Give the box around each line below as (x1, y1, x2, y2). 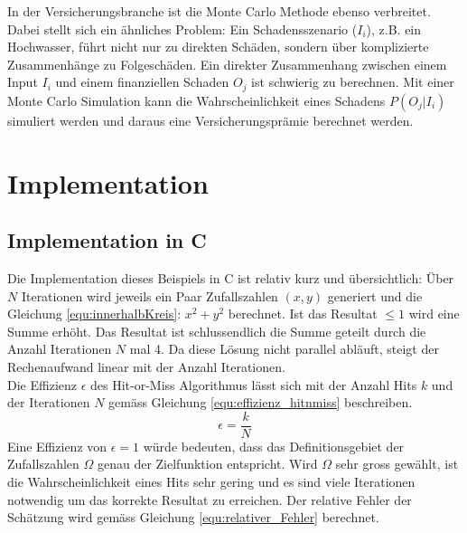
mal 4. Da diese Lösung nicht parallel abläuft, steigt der (129, 339, 439, 358)
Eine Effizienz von (7, 436, 107, 455)
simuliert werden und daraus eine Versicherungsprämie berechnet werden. (7, 110, 414, 129)
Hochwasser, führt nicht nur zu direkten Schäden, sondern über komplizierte (7, 37, 429, 56)
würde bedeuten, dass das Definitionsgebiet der (143, 436, 405, 455)
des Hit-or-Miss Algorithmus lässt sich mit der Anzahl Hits (90, 375, 417, 394)
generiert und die (327, 286, 423, 305)
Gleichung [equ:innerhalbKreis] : (7, 304, 182, 323)
